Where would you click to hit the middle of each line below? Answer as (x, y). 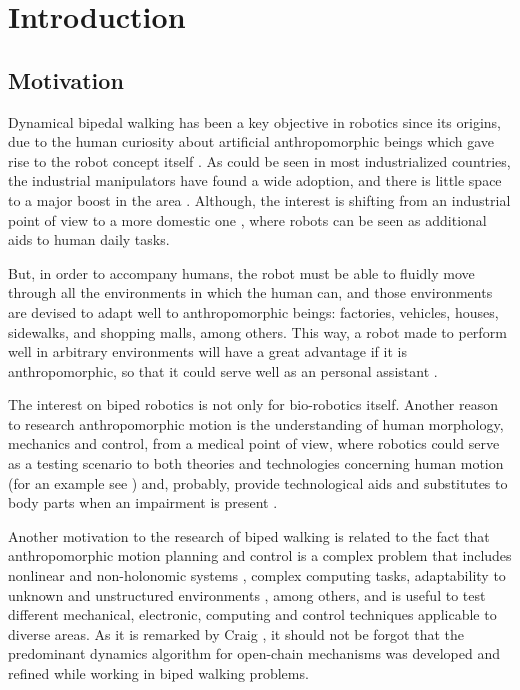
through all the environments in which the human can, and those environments (250, 292)
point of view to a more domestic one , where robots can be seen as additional (247, 219)
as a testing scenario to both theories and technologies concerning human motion (256, 463)
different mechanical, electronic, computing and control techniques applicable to (252, 614)
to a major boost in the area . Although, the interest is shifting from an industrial (259, 199)
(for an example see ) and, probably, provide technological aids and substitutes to (258, 482)
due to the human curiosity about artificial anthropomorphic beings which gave (251, 141)
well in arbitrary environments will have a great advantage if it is (207, 351)
